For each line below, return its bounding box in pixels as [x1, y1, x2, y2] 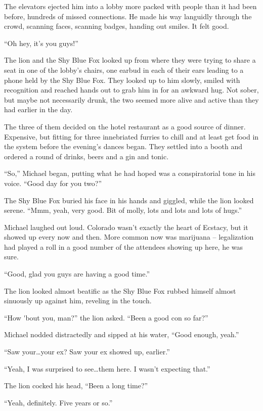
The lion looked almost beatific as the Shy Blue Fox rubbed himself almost [4, 285, 236, 296]
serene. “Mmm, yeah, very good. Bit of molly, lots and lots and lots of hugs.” [4, 205, 242, 215]
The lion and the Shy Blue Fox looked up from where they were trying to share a [4, 55, 256, 65]
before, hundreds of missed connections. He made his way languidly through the [4, 11, 252, 21]
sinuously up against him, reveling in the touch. [4, 295, 152, 306]
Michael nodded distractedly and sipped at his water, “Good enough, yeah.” [4, 329, 239, 340]
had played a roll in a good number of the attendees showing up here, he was [4, 241, 243, 252]
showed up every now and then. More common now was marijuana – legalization [4, 232, 254, 242]
